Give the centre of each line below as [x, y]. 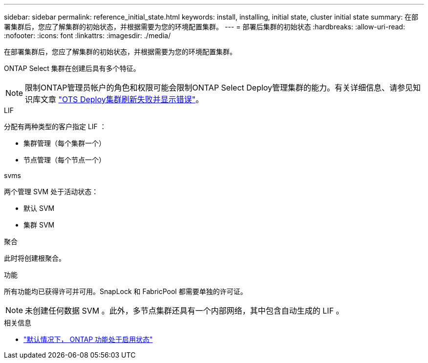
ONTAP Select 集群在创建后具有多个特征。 [72, 68]
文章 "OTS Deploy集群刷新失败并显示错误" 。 [122, 99]
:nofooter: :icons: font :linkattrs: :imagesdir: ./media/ [87, 35]
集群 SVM [39, 225]
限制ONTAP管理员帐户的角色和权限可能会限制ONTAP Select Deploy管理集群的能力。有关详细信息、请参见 [219, 88]
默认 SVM [39, 208]
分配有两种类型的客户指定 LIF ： [55, 126]
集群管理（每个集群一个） [64, 143]
